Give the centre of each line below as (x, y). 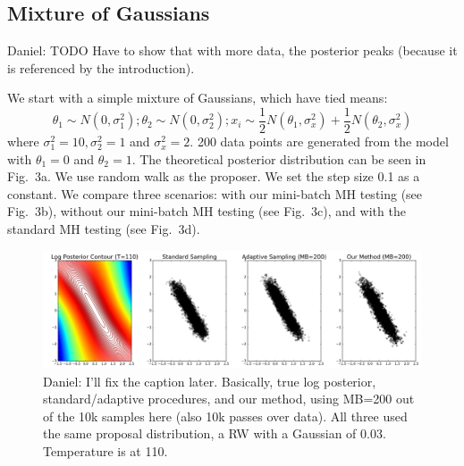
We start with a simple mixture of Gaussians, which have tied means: (198, 98)
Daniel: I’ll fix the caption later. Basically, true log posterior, (210, 381)
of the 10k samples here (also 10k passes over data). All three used (225, 416)
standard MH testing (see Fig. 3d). (104, 229)
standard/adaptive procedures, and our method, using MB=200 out (229, 399)
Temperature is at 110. (105, 451)
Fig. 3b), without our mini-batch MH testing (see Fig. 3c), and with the (207, 211)
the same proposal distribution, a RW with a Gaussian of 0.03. (215, 433)
